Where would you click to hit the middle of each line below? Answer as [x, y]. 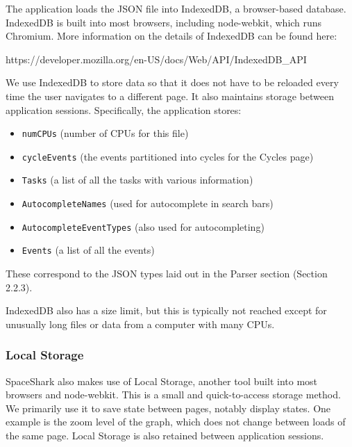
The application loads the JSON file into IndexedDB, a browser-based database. [176, 8]
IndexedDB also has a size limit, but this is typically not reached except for [166, 310]
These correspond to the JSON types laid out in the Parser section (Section [167, 274]
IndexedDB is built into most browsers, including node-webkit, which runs [164, 22]
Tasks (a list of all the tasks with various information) [137, 180]
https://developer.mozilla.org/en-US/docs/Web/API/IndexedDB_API [156, 59]
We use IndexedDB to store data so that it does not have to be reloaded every [172, 82]
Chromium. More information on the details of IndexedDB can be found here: [171, 36]
